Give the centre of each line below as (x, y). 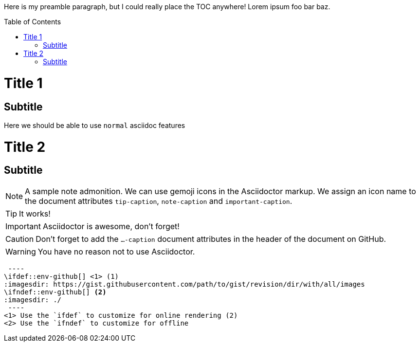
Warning (21, 251)
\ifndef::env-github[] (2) (55, 292)
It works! (35, 213)
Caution (20, 239)
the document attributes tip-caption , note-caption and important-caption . (159, 201)
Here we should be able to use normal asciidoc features (95, 125)
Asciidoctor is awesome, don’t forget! (111, 226)
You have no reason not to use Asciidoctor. (116, 251)
